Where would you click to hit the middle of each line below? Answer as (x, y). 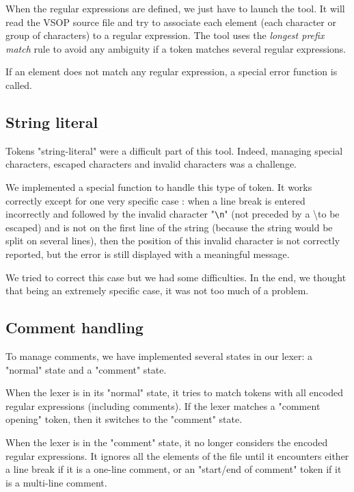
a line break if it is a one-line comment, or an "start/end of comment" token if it (174, 469)
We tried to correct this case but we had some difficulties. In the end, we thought (176, 277)
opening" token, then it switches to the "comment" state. (124, 419)
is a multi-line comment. (56, 482)
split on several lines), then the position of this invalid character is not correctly (173, 241)
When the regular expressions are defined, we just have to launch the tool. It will (175, 8)
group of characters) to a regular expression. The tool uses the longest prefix (165, 35)
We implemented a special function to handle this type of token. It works (159, 186)
